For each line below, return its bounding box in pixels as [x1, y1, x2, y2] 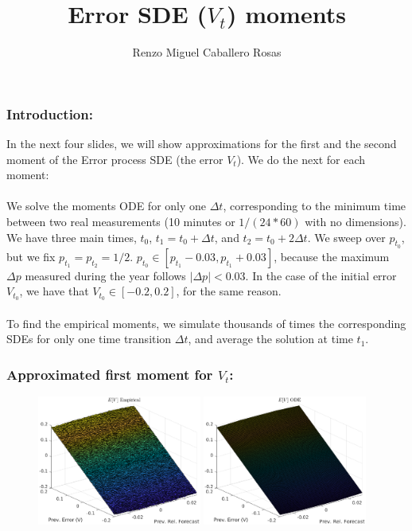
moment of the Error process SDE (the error [6, 150, 223, 167]
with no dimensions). [305, 213, 406, 229]
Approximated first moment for [6, 364, 213, 384]
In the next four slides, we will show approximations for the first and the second [6, 135, 397, 152]
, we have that [19, 283, 89, 299]
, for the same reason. [176, 283, 282, 299]
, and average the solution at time [188, 330, 353, 347]
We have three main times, [6, 228, 137, 245]
